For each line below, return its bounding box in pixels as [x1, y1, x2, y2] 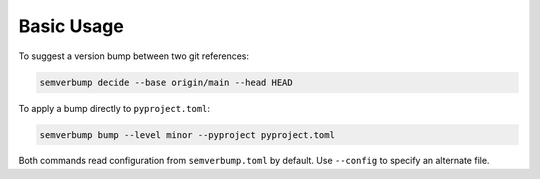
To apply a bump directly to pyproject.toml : [18, 102, 210, 114]
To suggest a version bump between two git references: [18, 50, 250, 62]
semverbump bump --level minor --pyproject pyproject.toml [39, 129, 335, 140]
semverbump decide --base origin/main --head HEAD [39, 76, 294, 88]
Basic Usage [18, 15, 124, 37]
